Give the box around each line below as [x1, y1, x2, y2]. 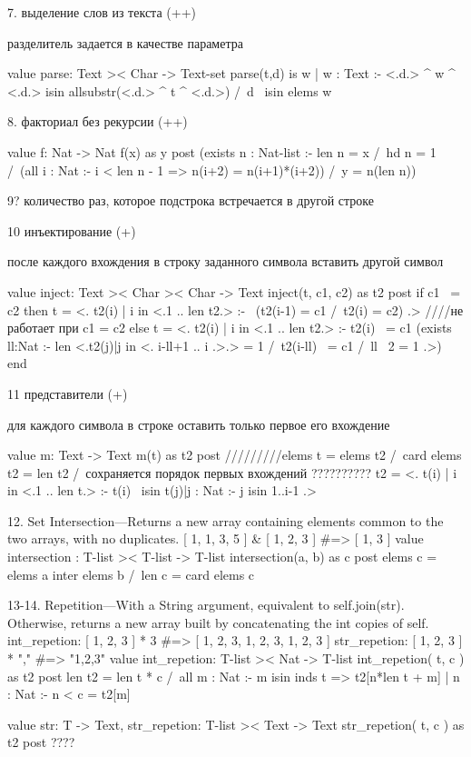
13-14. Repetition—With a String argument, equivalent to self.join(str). [7, 595, 405, 614]
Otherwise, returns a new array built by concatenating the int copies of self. [7, 613, 429, 632]
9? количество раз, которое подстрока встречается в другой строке [7, 191, 375, 210]
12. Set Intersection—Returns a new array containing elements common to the [7, 511, 444, 530]
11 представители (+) [7, 383, 128, 403]
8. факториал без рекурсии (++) [7, 112, 188, 131]
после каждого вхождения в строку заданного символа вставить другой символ [7, 252, 444, 271]
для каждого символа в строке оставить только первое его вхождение [7, 414, 390, 433]
